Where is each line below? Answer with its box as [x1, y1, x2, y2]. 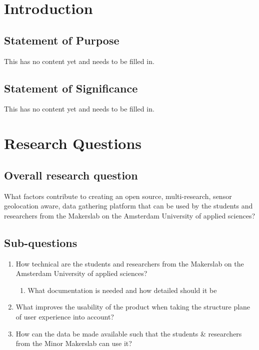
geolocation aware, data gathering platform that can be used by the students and [4, 200, 253, 211]
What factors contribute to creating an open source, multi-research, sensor [4, 190, 232, 201]
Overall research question [4, 167, 138, 182]
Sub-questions [4, 234, 77, 250]
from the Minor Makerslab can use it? [15, 338, 132, 348]
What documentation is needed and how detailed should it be [27, 284, 217, 295]
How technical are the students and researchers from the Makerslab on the [15, 258, 244, 268]
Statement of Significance [4, 80, 138, 95]
